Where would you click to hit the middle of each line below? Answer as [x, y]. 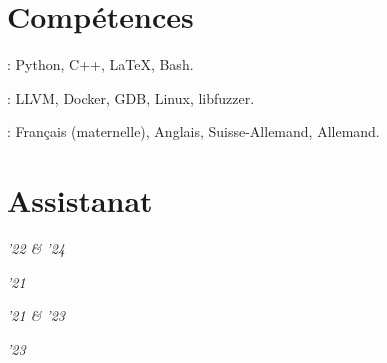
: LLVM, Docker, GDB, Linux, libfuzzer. [131, 97]
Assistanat [80, 200]
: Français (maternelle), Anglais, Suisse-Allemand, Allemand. [193, 131]
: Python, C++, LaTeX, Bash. [100, 64]
